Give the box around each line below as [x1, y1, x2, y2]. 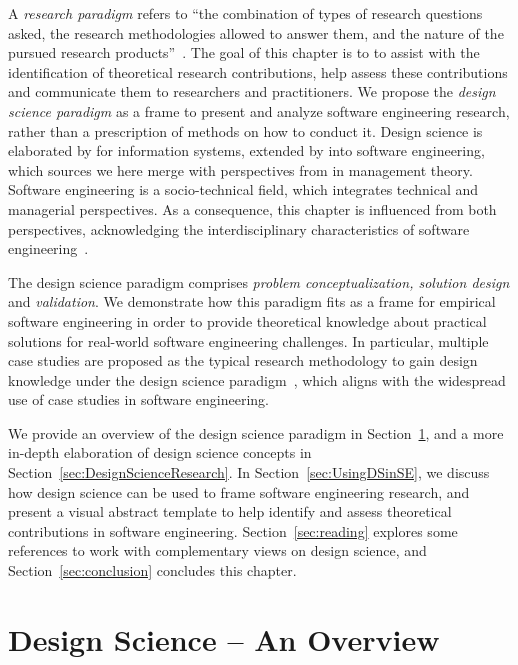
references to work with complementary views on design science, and [8, 540, 427, 561]
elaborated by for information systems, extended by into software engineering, [8, 140, 485, 161]
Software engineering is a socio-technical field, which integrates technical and [8, 179, 479, 200]
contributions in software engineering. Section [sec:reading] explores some [8, 520, 458, 541]
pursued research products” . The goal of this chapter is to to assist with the [8, 42, 480, 63]
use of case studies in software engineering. [8, 389, 269, 410]
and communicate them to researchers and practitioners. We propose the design [8, 81, 496, 102]
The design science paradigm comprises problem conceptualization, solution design [8, 271, 510, 292]
